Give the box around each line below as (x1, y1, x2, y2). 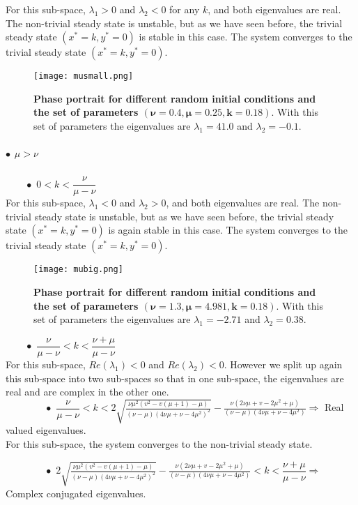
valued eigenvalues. (6, 423, 86, 437)
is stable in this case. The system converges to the (139, 29, 352, 44)
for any (169, 2, 200, 16)
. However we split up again (224, 356, 343, 371)
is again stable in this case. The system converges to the (108, 223, 348, 237)
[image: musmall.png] (33, 71, 134, 82)
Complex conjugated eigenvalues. (6, 485, 146, 500)
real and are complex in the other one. (6, 384, 169, 399)
